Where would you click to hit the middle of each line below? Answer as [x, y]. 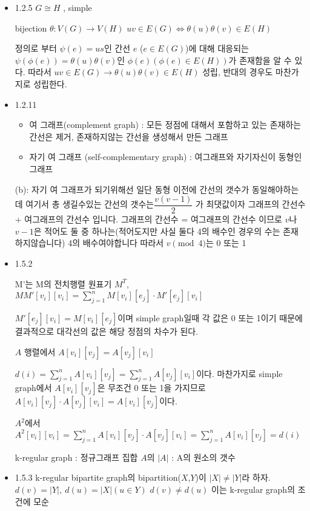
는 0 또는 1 [226, 243]
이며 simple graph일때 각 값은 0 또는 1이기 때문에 [210, 317]
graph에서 [33, 388]
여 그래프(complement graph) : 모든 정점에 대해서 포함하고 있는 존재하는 [165, 125]
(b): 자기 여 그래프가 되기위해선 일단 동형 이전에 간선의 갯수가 [132, 189]
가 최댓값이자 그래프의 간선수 [251, 204]
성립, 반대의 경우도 [238, 72]
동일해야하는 [275, 189]
